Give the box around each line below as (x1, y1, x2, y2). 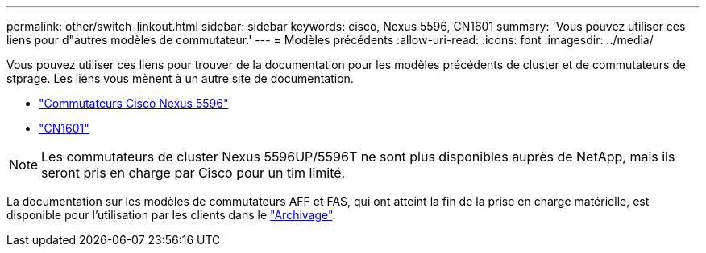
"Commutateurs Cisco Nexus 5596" (39, 96, 229, 110)
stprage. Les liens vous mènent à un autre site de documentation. (6, 71, 354, 85)
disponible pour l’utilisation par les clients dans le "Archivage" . (6, 208, 336, 222)
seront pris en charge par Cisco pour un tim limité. (41, 165, 346, 181)
